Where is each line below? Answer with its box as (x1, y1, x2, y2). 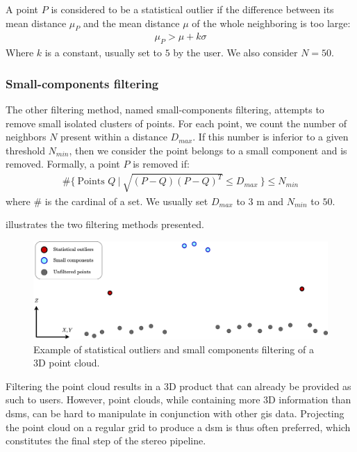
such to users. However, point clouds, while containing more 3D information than (6, 392, 351, 407)
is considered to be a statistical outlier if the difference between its (51, 2, 334, 16)
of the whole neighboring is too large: (192, 15, 351, 30)
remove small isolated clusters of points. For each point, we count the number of (6, 115, 347, 130)
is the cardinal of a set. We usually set (44, 193, 208, 208)
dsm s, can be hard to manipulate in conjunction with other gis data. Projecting (6, 405, 344, 420)
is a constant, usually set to (44, 45, 163, 60)
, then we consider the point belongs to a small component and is (69, 143, 347, 157)
